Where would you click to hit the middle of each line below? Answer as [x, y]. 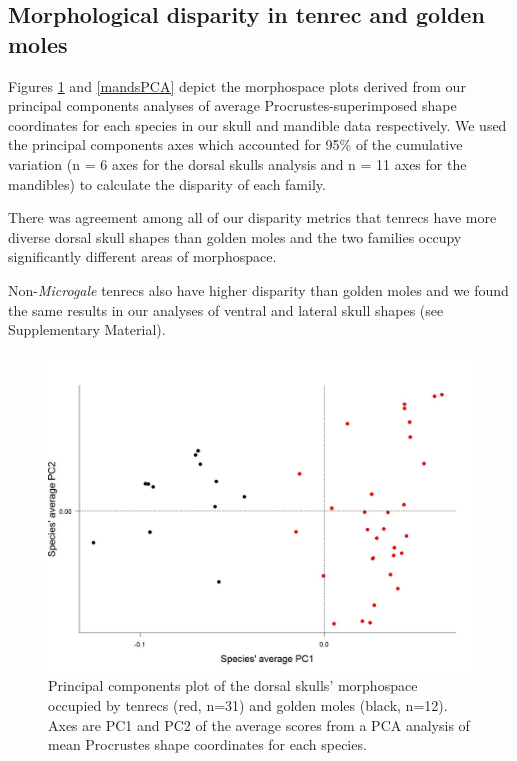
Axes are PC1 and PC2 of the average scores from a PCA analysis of [259, 724]
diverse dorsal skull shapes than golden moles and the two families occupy [235, 236]
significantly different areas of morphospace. [142, 256]
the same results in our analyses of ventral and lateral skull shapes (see [226, 309]
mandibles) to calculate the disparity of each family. [167, 183]
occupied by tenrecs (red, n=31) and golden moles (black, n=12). [248, 704]
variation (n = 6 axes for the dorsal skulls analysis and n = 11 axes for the [237, 163]
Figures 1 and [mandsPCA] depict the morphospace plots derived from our [237, 85]
